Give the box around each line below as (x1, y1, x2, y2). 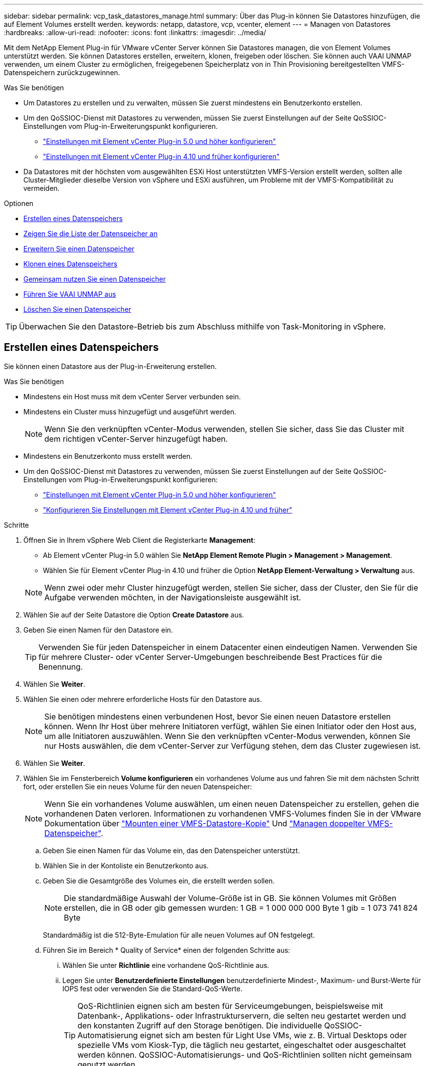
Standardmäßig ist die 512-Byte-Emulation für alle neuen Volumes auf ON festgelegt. (43, 930, 315, 939)
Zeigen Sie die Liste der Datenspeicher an (23, 229, 158, 238)
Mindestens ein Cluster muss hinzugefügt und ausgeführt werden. (23, 407, 236, 416)
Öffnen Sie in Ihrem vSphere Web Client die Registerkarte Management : (23, 535, 255, 544)
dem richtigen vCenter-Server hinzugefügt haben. (44, 433, 228, 444)
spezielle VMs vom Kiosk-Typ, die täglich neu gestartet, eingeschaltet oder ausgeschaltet (78, 1040, 406, 1050)
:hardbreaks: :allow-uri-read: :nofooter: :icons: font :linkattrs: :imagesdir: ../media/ (4, 28, 266, 37)
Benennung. (39, 661, 83, 672)
